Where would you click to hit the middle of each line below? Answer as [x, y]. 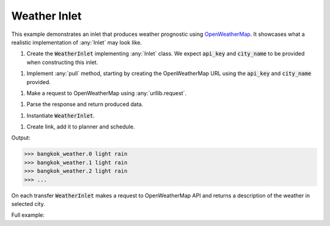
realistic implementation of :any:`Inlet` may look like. [77, 42]
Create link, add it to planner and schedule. [81, 127]
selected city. [28, 203]
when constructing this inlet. [62, 62]
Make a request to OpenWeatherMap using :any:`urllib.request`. [106, 93]
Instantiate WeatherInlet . [61, 115]
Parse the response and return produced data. [85, 104]
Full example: [28, 215]
